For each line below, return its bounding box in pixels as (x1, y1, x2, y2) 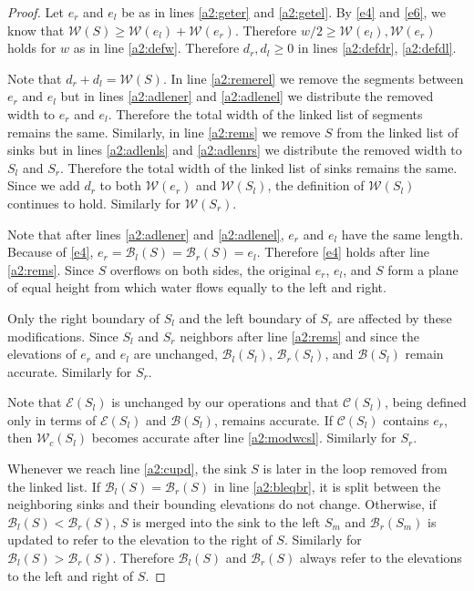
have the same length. (341, 224, 464, 243)
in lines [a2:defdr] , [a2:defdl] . (297, 38, 457, 57)
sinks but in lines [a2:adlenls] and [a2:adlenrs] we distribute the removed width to (7, 140, 462, 159)
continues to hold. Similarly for (7, 193, 180, 212)
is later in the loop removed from (263, 459, 448, 478)
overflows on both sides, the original (109, 260, 311, 279)
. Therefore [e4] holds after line (256, 242, 430, 261)
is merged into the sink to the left (132, 512, 321, 531)
